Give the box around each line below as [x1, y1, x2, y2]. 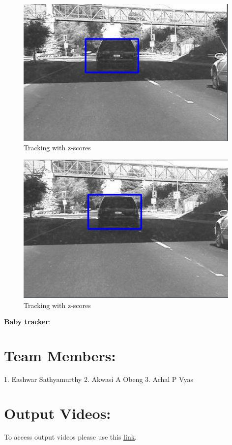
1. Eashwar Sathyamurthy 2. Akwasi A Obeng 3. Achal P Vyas [4, 374, 193, 384]
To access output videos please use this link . [4, 431, 137, 442]
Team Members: [4, 345, 116, 366]
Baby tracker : [4, 316, 51, 327]
